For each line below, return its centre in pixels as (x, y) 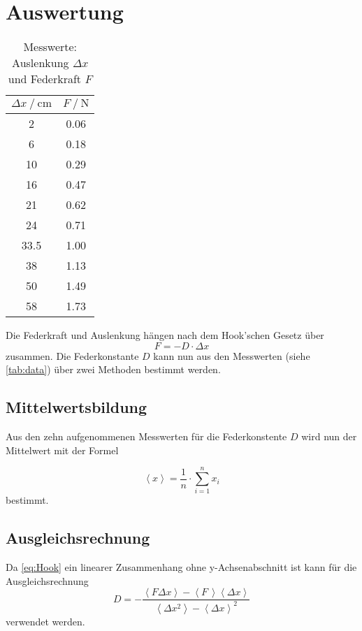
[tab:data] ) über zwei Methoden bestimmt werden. (113, 369)
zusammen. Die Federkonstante (72, 355)
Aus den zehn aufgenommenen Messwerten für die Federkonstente (146, 436)
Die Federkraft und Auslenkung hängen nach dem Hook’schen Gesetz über (165, 335)
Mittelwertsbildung (77, 407)
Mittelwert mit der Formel (62, 450)
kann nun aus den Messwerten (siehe (232, 355)
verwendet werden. (45, 621)
